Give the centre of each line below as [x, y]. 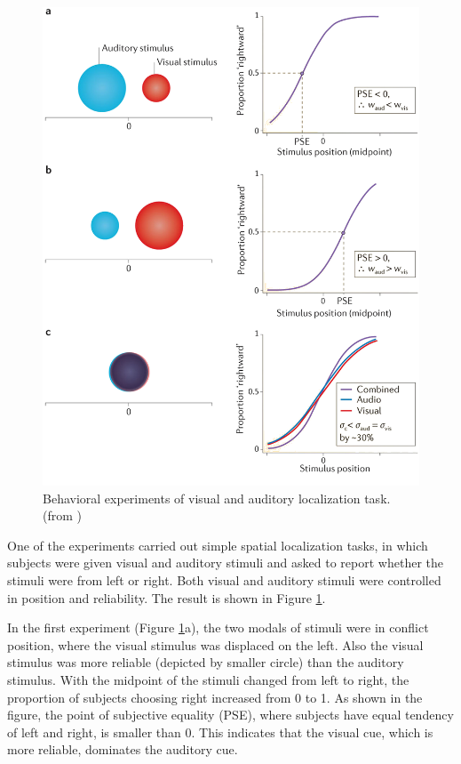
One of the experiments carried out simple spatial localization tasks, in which [218, 545]
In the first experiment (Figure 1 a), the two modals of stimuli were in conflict [218, 627]
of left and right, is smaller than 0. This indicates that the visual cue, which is [220, 732]
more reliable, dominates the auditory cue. [123, 749]
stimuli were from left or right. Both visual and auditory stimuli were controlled [224, 579]
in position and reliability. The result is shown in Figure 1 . [167, 597]
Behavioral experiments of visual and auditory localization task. [217, 498]
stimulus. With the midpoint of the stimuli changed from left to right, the [208, 679]
